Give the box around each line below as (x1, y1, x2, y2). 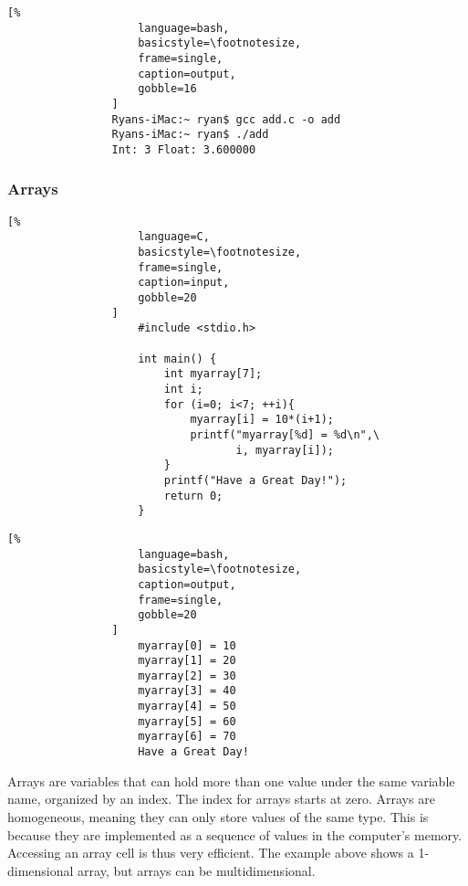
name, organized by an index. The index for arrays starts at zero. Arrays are (7, 789, 435, 808)
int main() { (138, 352, 217, 365)
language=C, (138, 230, 210, 244)
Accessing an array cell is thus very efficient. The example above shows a (7, 843, 414, 862)
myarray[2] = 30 (138, 669, 236, 682)
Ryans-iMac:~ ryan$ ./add (111, 128, 269, 142)
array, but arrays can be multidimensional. (78, 860, 316, 880)
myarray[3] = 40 (138, 684, 236, 698)
